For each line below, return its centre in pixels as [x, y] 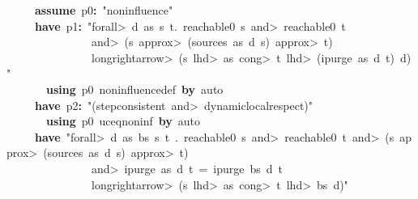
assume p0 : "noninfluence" [104, 10]
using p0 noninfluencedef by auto [135, 89]
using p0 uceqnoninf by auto [123, 121]
